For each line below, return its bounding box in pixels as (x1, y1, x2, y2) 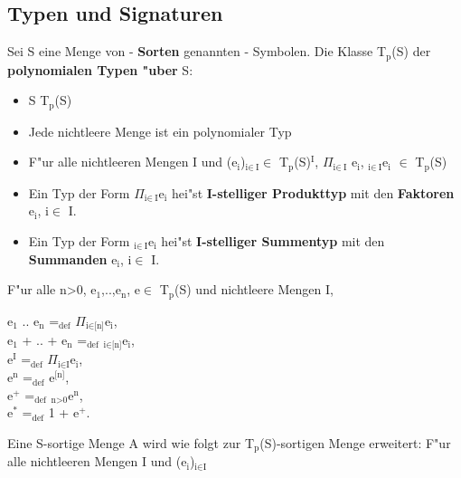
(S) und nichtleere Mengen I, (174, 280, 334, 299)
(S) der (391, 42, 431, 61)
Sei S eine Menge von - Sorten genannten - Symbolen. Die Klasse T (7, 42, 387, 61)
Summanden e (28, 249, 118, 268)
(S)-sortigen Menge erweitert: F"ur (259, 433, 451, 452)
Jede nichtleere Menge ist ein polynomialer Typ (28, 121, 292, 140)
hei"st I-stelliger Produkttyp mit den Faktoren (171, 183, 455, 202)
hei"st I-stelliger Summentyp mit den (161, 231, 385, 250)
